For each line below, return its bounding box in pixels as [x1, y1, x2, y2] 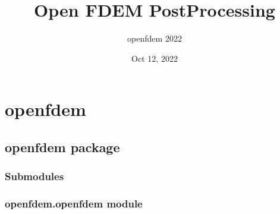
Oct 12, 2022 [131, 52, 178, 64]
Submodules [5, 169, 64, 184]
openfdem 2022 [127, 32, 182, 45]
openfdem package [5, 137, 120, 156]
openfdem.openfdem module [5, 196, 143, 211]
